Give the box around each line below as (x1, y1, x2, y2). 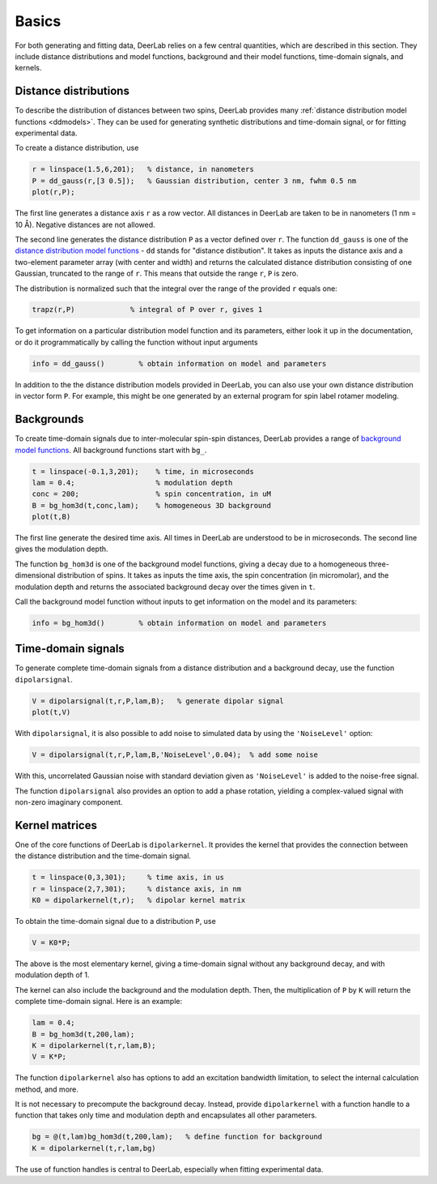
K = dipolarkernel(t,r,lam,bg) (32, 1143, 157, 1152)
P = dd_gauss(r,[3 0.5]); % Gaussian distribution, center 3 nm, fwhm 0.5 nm (32, 176, 357, 186)
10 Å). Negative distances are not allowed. (15, 220, 155, 229)
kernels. (15, 63, 42, 73)
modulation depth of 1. (15, 970, 90, 980)
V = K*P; (32, 1052, 67, 1062)
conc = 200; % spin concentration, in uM (32, 489, 271, 498)
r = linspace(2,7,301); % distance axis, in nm (32, 884, 242, 893)
